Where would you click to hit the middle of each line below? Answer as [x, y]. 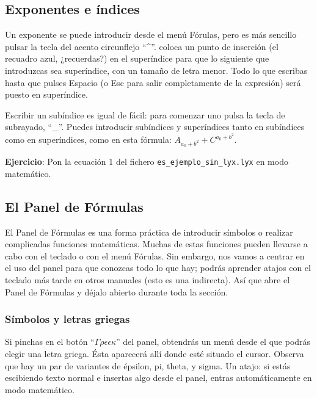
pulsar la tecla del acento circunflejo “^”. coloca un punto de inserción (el [142, 46]
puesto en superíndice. [46, 94]
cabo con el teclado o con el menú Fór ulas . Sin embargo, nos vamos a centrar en [155, 255]
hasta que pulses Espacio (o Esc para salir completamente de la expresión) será [153, 82]
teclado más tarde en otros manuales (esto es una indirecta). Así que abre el [148, 280]
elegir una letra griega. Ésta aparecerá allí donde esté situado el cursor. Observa [155, 353]
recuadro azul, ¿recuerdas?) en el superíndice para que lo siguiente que [137, 58]
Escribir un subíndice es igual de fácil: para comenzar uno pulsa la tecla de [145, 114]
